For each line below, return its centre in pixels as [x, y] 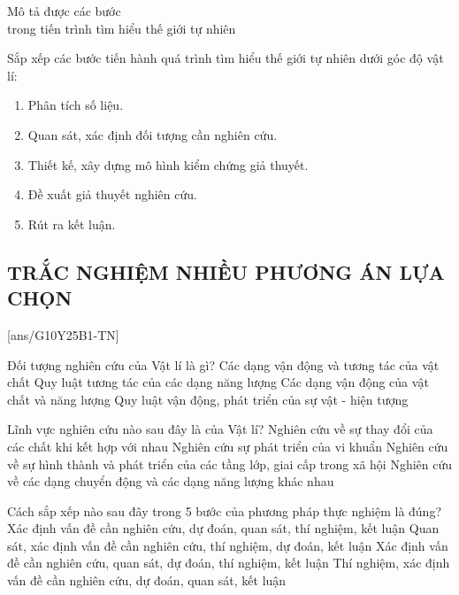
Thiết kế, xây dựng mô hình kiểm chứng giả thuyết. [168, 164]
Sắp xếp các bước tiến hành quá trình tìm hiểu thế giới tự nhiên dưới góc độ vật [226, 58]
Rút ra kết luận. [72, 224]
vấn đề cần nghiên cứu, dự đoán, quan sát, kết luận [147, 580]
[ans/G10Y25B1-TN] [63, 334]
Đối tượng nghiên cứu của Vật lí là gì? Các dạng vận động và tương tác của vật [223, 364]
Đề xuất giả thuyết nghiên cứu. [112, 194]
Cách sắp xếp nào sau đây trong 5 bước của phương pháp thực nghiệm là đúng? [225, 510]
